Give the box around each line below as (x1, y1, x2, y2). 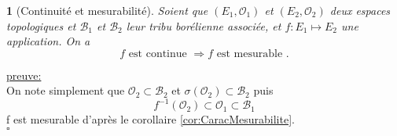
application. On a (6, 33, 90, 49)
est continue (128, 48, 187, 59)
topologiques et (6, 17, 76, 34)
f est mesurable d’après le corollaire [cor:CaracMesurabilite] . (6, 111, 295, 127)
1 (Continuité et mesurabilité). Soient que (6, 2, 208, 18)
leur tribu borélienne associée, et (126, 17, 281, 34)
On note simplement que (6, 82, 125, 98)
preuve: (6, 66, 42, 83)
